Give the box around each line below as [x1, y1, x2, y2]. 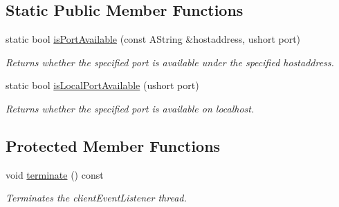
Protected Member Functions [6, 135, 221, 156]
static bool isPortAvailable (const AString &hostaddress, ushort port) [6, 32, 301, 46]
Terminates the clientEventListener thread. [6, 190, 187, 205]
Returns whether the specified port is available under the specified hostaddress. [6, 55, 334, 69]
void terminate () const [6, 167, 104, 181]
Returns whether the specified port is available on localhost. [6, 101, 255, 115]
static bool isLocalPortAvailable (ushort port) [6, 78, 199, 92]
